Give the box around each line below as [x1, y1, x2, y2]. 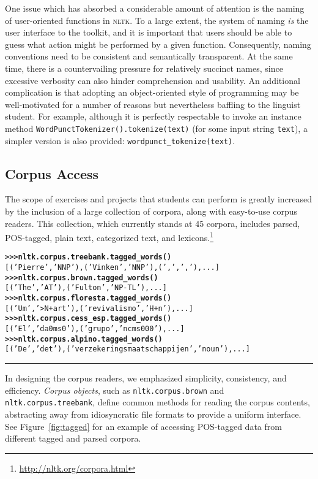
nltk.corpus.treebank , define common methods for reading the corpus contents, [5, 396, 310, 408]
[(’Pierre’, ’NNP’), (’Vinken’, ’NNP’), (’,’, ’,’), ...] [5, 263, 220, 272]
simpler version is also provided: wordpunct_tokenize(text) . [5, 134, 235, 147]
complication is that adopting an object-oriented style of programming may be [5, 86, 299, 99]
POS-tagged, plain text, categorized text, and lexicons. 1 [5, 229, 214, 243]
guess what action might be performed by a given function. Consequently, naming [5, 37, 311, 50]
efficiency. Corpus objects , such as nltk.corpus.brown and [5, 383, 224, 396]
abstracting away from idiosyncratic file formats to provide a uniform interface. [5, 407, 301, 420]
